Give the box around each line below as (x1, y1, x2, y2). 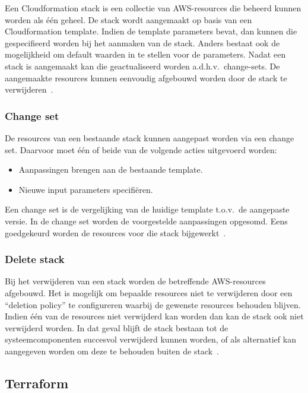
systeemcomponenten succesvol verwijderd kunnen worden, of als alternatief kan (5, 333, 296, 346)
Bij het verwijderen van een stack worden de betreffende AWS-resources (5, 275, 266, 287)
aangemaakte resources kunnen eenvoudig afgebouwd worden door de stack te (5, 71, 287, 84)
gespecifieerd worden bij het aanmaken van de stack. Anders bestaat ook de (5, 36, 280, 49)
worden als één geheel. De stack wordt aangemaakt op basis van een (5, 13, 252, 26)
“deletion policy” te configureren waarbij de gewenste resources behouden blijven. (5, 298, 301, 310)
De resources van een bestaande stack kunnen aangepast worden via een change (5, 131, 294, 144)
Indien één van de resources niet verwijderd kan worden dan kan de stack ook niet (5, 310, 304, 322)
